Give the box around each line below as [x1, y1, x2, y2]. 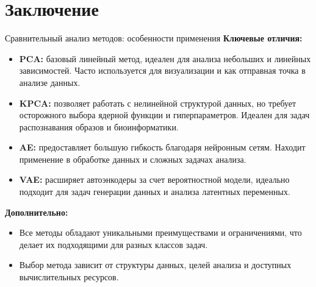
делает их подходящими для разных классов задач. [19, 238, 208, 250]
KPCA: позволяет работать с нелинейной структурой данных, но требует [19, 96, 296, 109]
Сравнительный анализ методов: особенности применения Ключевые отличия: [5, 32, 303, 44]
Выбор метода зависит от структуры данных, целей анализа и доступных [19, 258, 292, 271]
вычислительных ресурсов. [19, 271, 119, 283]
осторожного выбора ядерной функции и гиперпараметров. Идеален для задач [19, 108, 310, 121]
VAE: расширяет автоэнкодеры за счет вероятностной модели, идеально [19, 173, 290, 186]
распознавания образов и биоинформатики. [19, 120, 179, 133]
